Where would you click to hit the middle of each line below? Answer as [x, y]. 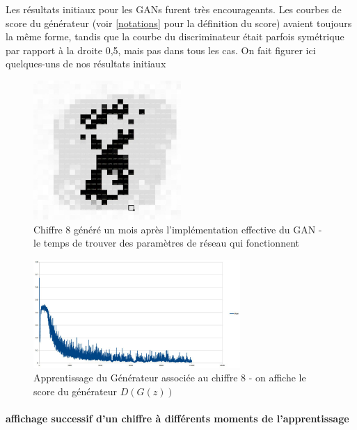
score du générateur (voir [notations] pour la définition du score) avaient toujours [179, 23]
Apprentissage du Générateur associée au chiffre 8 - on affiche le [170, 378]
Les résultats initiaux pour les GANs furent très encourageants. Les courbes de [174, 9]
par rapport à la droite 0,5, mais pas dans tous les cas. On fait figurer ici [161, 50]
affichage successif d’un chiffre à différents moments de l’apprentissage [177, 419]
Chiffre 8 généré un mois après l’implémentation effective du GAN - [178, 229]
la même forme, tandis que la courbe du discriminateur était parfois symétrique [175, 36]
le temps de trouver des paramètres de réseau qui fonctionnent [166, 243]
